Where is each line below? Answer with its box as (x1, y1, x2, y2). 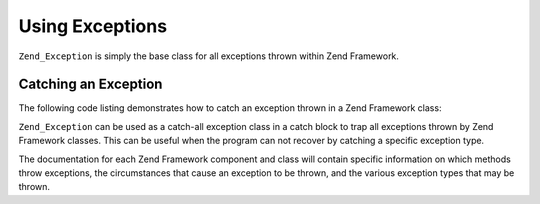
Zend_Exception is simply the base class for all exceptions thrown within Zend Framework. (18, 50, 400, 62)
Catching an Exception (18, 76, 163, 93)
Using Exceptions (18, 15, 168, 37)
